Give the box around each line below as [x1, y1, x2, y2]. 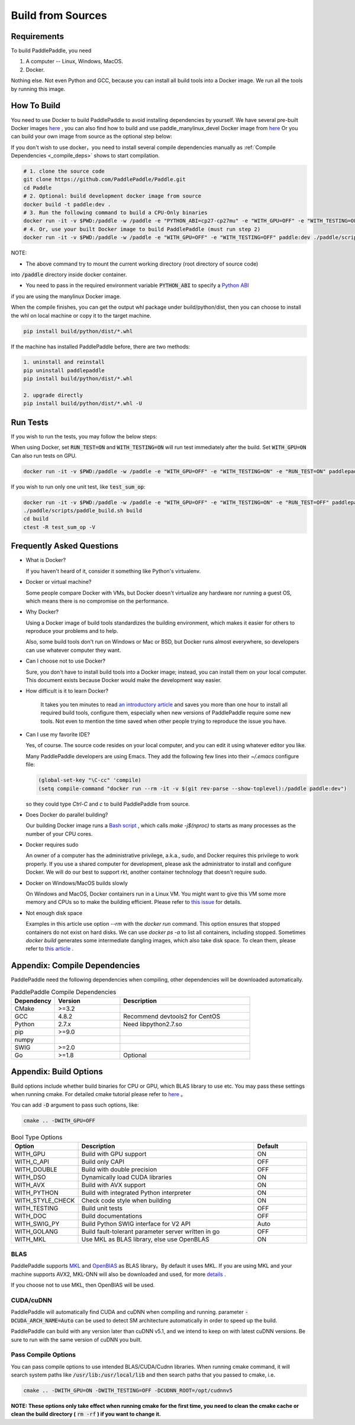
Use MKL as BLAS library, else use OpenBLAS [81, 1235, 209, 1243]
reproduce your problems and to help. [25, 628, 118, 635]
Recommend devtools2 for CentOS [123, 1012, 221, 1020]
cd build [23, 515, 49, 522]
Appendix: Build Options [11, 1067, 103, 1077]
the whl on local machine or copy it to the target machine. [11, 312, 151, 319]
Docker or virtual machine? [25, 579, 92, 586]
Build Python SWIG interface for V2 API [81, 1219, 191, 1227]
